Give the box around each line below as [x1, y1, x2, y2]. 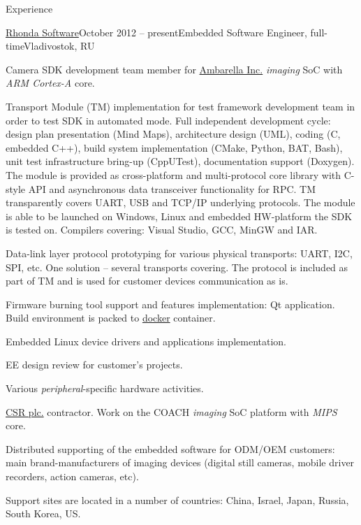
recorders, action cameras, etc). [6, 469, 139, 484]
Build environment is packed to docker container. [6, 310, 216, 325]
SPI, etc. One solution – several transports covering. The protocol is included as [6, 259, 348, 274]
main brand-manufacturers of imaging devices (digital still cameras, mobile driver [6, 455, 355, 470]
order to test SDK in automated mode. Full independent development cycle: [6, 113, 331, 127]
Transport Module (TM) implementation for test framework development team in [6, 99, 355, 113]
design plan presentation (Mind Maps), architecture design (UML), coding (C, [6, 127, 341, 141]
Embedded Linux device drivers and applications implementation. [6, 333, 286, 348]
